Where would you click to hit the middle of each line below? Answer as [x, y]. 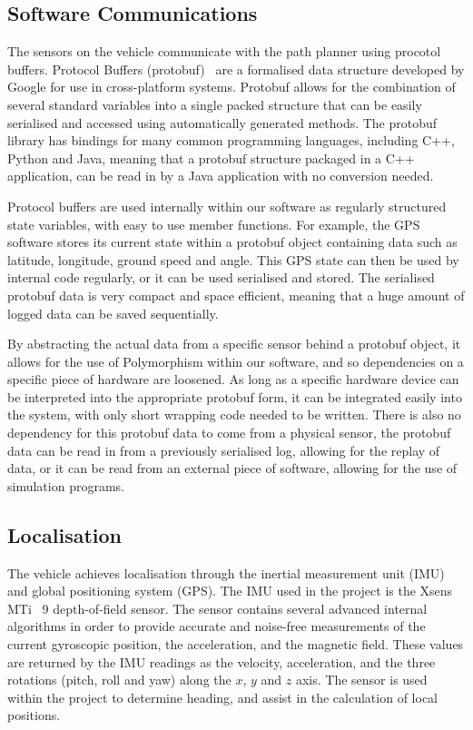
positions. [34, 715]
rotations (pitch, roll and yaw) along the [119, 680]
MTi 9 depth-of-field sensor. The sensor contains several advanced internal [217, 608]
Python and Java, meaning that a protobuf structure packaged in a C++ [211, 158]
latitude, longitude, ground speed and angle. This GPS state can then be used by [233, 259]
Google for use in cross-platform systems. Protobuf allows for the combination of [232, 87]
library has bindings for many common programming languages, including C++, [231, 140]
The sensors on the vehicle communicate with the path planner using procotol [224, 51]
